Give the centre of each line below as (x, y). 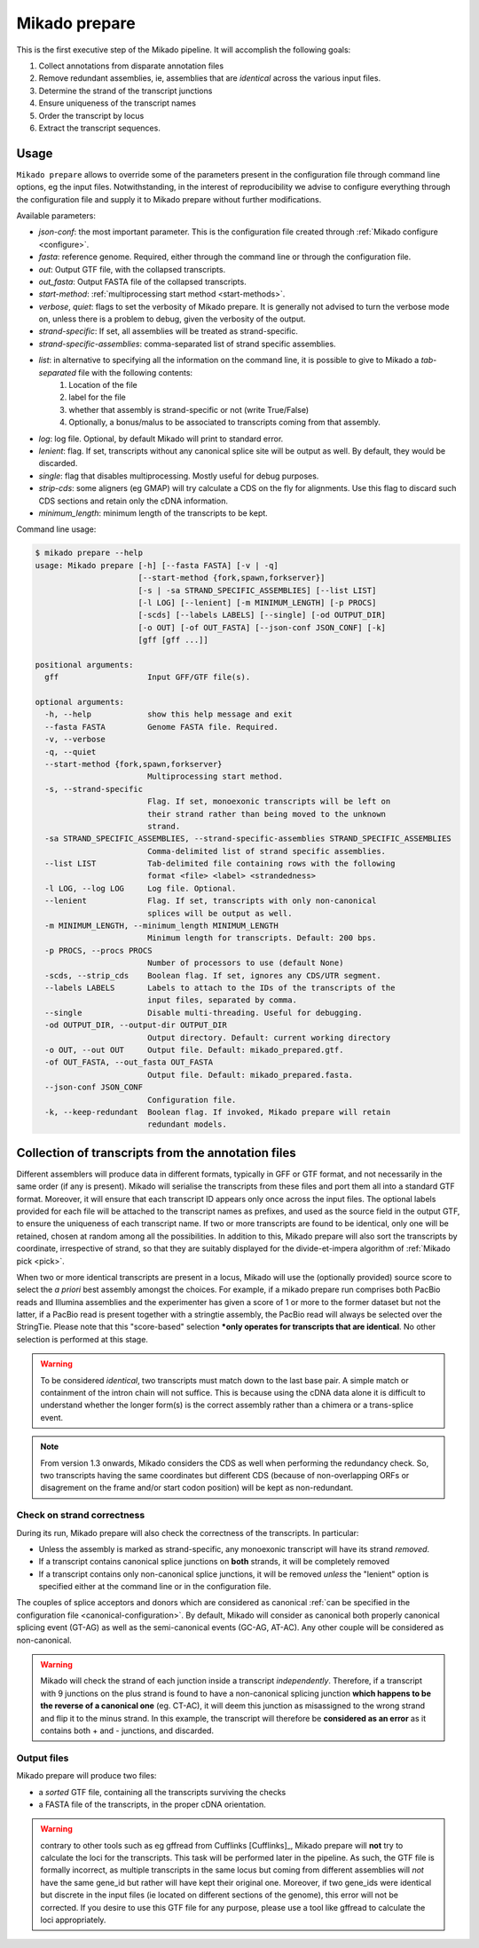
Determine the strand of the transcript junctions (126, 91)
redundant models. (187, 1124)
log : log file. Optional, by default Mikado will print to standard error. (161, 439)
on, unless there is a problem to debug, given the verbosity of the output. (172, 319)
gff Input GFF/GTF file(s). (148, 677)
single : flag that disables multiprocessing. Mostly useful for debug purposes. (179, 476)
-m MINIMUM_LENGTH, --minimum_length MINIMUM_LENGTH (161, 926)
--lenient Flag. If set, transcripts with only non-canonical (211, 901)
